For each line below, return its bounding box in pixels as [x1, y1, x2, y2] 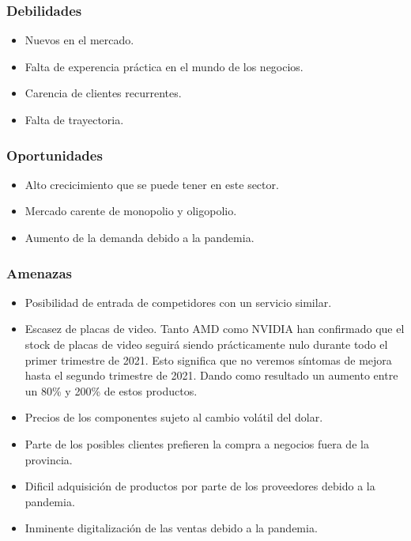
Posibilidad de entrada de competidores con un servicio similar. [25, 293, 332, 310]
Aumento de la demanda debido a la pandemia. [25, 229, 255, 245]
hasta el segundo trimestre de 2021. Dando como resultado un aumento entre [25, 367, 398, 384]
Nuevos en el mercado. [25, 32, 134, 48]
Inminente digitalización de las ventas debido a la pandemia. [25, 520, 318, 536]
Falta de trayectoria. [25, 112, 124, 127]
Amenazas [6, 263, 73, 282]
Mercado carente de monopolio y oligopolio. [25, 202, 237, 219]
